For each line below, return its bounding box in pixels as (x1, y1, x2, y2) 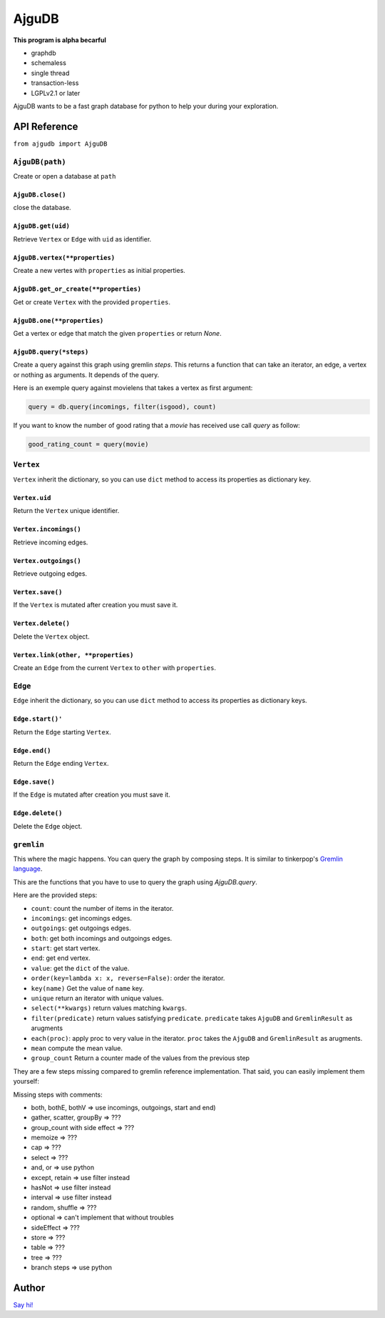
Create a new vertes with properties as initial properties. (13, 266, 185, 275)
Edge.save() (13, 778, 55, 786)
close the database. (13, 204, 71, 212)
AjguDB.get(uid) (13, 222, 71, 230)
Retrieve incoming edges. (13, 538, 88, 546)
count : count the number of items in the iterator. (31, 904, 174, 912)
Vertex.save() (13, 588, 63, 596)
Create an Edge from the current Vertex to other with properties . (13, 664, 217, 672)
